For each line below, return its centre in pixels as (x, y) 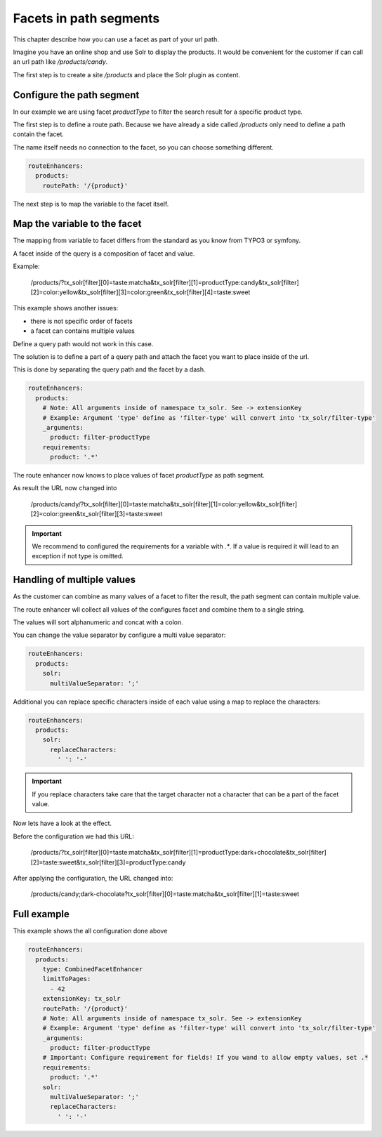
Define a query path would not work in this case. (83, 343)
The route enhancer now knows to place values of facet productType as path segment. (139, 475)
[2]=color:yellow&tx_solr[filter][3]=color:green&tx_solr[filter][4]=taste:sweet (140, 292)
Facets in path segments (86, 18)
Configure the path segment (76, 95)
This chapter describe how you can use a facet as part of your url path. (116, 39)
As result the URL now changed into (65, 488)
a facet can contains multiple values (83, 331)
